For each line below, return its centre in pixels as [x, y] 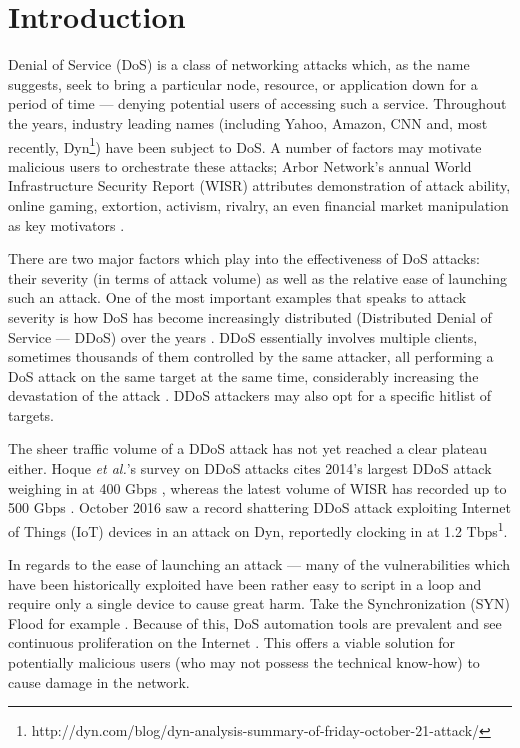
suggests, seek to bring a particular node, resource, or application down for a [243, 83]
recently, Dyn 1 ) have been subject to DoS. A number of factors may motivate [245, 145]
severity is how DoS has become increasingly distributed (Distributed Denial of [250, 316]
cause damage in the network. [99, 681]
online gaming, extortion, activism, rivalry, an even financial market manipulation [258, 204]
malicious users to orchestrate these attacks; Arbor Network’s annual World [240, 165]
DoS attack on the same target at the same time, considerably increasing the [243, 375]
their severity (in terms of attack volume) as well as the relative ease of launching [258, 277]
